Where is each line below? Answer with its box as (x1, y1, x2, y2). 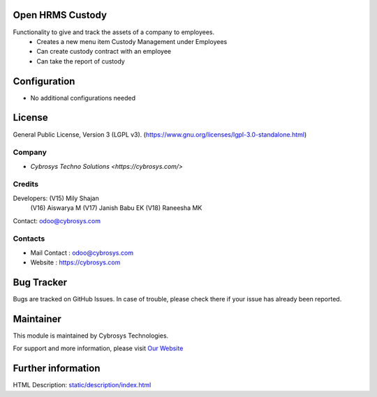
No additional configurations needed (30, 93, 136, 102)
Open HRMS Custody (13, 9, 108, 21)
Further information (13, 363, 101, 375)
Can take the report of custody (36, 57, 125, 66)
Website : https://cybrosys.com (30, 258, 121, 267)
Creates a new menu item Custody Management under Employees (36, 37, 228, 45)
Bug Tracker (13, 276, 68, 288)
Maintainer (13, 313, 62, 324)
